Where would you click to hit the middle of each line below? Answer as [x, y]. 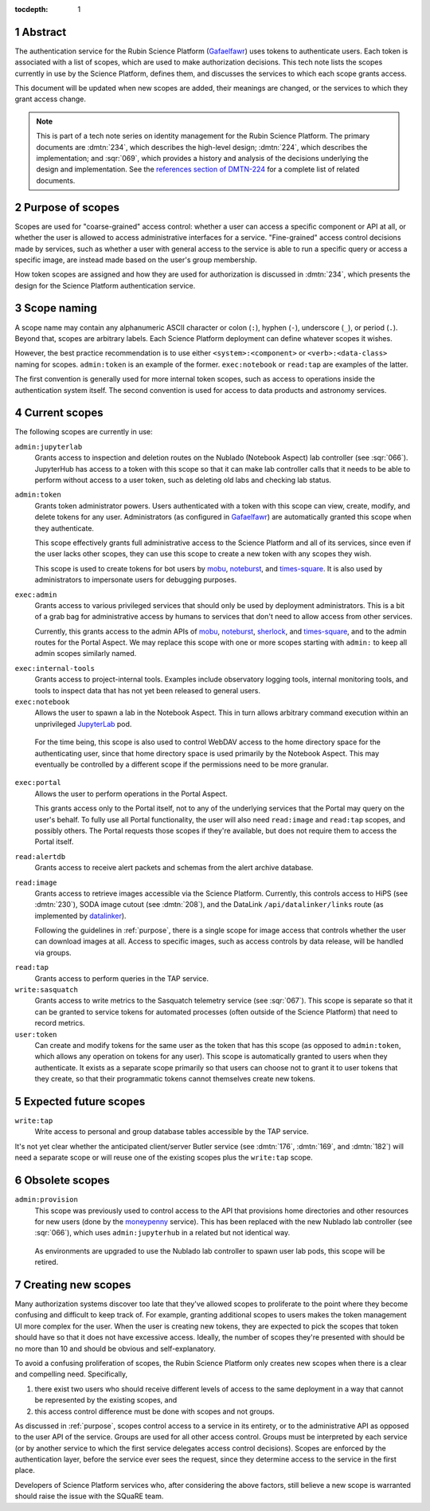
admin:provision [47, 1200]
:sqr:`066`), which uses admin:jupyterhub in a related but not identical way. [162, 1233]
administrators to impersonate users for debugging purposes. [136, 580]
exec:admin [36, 595]
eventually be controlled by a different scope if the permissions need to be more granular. [182, 764]
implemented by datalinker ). [80, 916]
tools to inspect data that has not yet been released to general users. [147, 690]
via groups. [53, 952]
